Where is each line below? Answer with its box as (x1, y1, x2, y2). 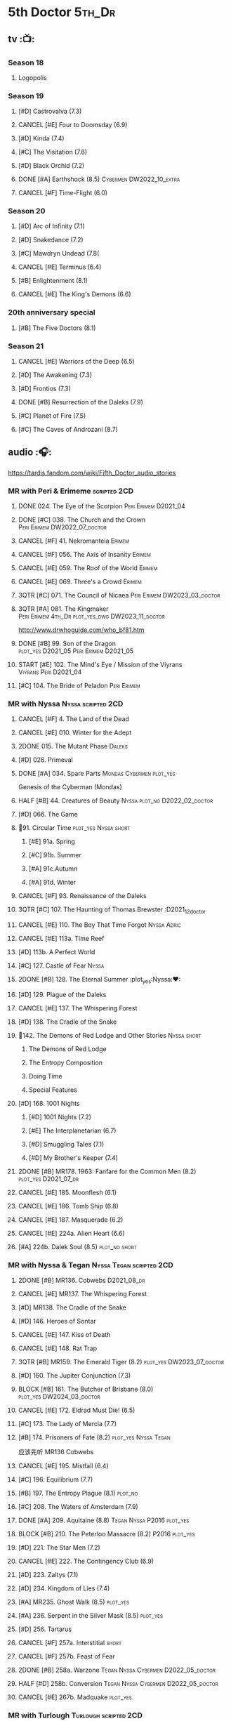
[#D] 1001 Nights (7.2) (28, 1113, 92, 1121)
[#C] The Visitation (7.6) (18, 148, 88, 157)
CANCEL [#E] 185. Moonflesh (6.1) (18, 1188, 117, 1197)
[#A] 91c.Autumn (28, 864, 78, 873)
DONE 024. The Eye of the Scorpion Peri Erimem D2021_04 (18, 502, 185, 510)
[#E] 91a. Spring (28, 837, 76, 846)
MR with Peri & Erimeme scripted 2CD (8, 486, 134, 496)
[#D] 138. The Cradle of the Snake (18, 1017, 117, 1026)
